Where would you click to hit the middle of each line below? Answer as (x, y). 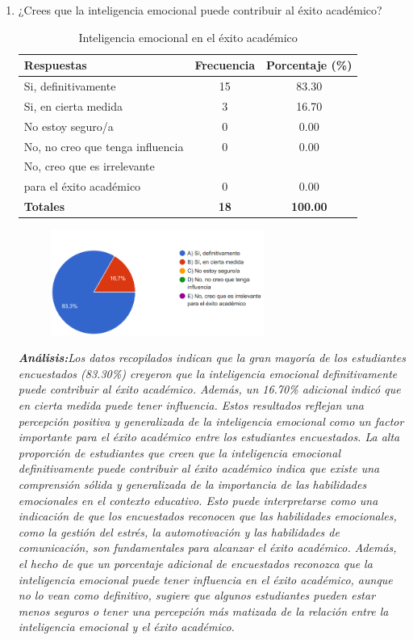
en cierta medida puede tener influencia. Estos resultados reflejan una (191, 405)
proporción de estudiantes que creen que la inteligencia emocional (179, 452)
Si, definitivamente (70, 86)
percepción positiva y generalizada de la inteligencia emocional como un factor (211, 421)
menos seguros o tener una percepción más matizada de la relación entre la (203, 611)
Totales (44, 206)
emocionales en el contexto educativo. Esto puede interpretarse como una (198, 500)
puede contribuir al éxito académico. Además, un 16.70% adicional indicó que (209, 389)
